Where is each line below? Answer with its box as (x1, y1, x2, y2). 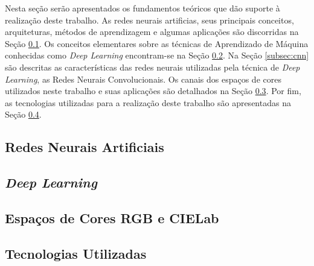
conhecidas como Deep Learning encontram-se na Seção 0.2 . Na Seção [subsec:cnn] (5, 49, 309, 62)
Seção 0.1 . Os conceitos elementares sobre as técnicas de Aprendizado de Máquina (5, 37, 309, 49)
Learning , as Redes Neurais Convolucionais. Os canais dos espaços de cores (5, 72, 281, 85)
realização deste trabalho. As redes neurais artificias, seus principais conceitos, (5, 13, 294, 26)
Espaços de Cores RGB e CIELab (5, 208, 219, 227)
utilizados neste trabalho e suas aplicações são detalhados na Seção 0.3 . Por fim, (5, 84, 301, 97)
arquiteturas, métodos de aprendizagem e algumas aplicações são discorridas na (5, 25, 299, 38)
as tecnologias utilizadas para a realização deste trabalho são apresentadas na (5, 96, 291, 109)
